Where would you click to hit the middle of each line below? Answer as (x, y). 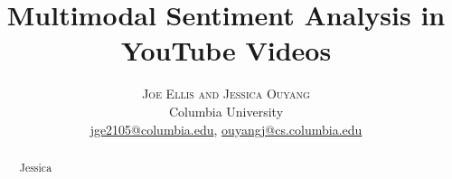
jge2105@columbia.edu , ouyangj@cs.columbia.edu (226, 129)
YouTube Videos (226, 50)
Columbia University (226, 111)
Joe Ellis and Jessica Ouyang (226, 94)
